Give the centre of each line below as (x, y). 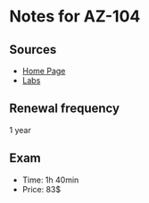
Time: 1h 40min (50, 180)
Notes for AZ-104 (75, 17)
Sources (33, 50)
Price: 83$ (41, 189)
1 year (20, 130)
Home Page (44, 71)
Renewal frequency (65, 109)
